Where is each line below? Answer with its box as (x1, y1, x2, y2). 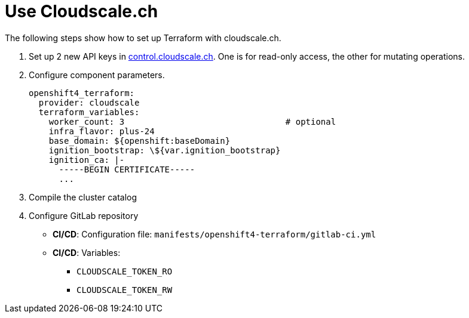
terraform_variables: (38, 107, 140, 117)
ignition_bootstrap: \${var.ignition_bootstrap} (48, 145, 281, 155)
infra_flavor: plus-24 (48, 126, 155, 136)
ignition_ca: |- (48, 155, 125, 165)
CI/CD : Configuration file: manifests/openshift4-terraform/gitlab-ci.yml (53, 229, 376, 239)
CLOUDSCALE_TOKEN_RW (76, 285, 173, 295)
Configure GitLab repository (29, 210, 139, 221)
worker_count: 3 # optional (48, 116, 336, 126)
